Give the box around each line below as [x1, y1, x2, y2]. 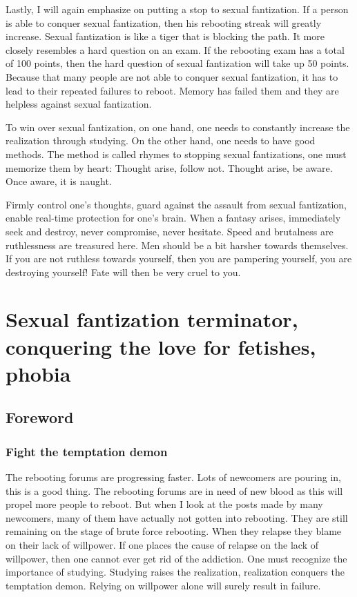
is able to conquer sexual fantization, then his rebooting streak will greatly [6, 15, 322, 30]
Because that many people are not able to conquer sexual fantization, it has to [6, 69, 338, 84]
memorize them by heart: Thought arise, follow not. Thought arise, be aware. [6, 160, 333, 175]
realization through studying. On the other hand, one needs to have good [6, 133, 316, 148]
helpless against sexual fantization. [6, 97, 152, 111]
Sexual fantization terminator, [6, 305, 298, 333]
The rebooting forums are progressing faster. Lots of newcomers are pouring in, [6, 470, 341, 485]
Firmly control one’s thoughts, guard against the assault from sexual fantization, [6, 197, 347, 211]
